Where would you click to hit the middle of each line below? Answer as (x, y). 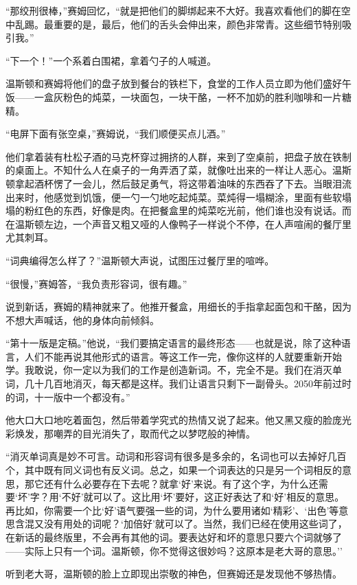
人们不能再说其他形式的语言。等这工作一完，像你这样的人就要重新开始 (183, 356)
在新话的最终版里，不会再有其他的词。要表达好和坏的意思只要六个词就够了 (174, 537)
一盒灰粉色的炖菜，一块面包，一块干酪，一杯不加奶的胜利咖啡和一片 (188, 96)
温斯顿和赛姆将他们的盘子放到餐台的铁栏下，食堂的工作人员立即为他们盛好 (174, 83)
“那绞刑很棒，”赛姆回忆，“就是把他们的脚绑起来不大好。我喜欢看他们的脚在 (173, 10)
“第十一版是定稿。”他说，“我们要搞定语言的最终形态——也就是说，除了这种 (173, 343)
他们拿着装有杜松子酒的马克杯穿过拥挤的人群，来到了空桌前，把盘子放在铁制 (178, 156)
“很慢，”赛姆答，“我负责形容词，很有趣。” (96, 283)
